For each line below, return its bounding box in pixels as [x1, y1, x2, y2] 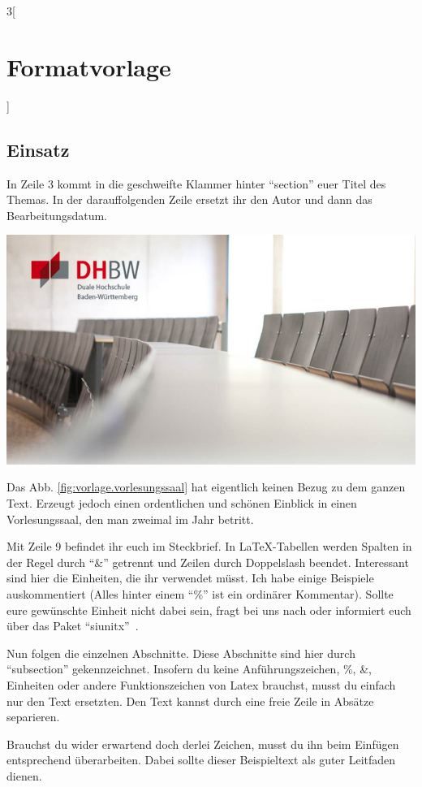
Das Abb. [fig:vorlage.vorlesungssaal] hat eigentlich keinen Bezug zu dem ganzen [6, 478, 406, 495]
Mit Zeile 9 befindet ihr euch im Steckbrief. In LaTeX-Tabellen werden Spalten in [6, 538, 412, 555]
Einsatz [6, 136, 70, 162]
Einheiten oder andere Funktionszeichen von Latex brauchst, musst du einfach [6, 676, 396, 693]
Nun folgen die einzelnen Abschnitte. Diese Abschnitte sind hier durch [6, 644, 355, 661]
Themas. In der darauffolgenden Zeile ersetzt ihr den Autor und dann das [6, 191, 372, 208]
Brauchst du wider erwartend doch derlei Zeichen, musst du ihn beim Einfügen [6, 735, 399, 752]
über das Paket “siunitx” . [6, 617, 139, 634]
